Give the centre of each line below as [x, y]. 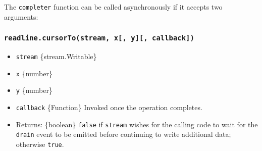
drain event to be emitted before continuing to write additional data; [123, 134]
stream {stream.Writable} [56, 56]
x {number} [34, 73]
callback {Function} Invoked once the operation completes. [109, 107]
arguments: [21, 16]
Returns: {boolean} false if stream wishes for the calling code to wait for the [137, 124]
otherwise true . [40, 144]
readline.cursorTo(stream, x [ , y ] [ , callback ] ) [99, 38]
